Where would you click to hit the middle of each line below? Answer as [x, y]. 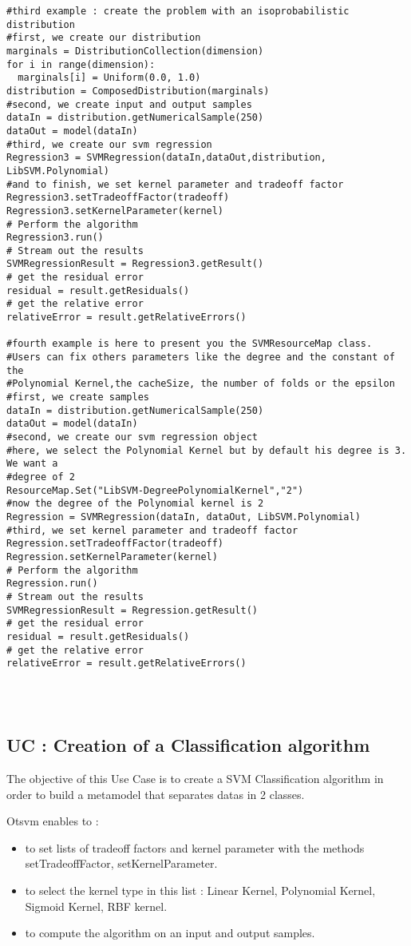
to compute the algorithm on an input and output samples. [170, 933]
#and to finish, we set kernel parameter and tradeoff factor [175, 184]
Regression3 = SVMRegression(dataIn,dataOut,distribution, [166, 158]
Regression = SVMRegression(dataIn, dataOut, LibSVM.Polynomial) [184, 517]
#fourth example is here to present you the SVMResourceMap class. [190, 344]
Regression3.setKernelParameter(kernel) [115, 211]
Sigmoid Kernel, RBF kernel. [96, 906]
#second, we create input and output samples [129, 104]
